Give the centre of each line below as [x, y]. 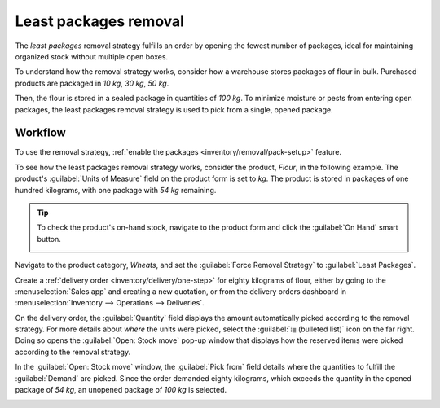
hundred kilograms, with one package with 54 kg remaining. [116, 190]
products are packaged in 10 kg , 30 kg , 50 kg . [92, 83]
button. [49, 239]
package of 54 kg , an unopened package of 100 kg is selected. [121, 390]
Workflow [41, 133]
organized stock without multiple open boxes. [92, 56]
